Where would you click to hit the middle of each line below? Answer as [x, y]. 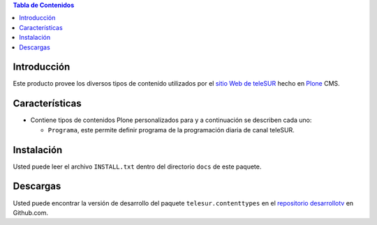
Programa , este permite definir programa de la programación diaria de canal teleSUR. [171, 130]
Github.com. [31, 212]
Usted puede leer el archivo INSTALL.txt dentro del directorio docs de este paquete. [137, 166]
